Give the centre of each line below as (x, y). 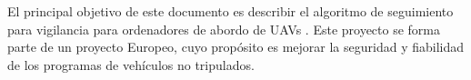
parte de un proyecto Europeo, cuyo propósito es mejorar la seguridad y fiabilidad (236, 47)
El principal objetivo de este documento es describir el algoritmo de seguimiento (230, 11)
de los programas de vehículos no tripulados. (131, 64)
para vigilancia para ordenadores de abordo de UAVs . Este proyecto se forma (224, 29)
